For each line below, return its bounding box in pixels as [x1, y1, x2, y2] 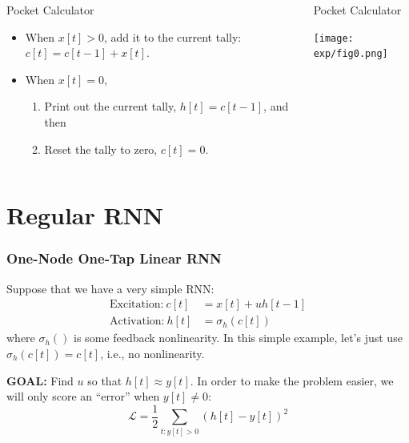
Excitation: [110, 299, 164, 311]
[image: [313, 32, 354, 44]
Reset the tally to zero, [44, 140, 158, 157]
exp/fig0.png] [313, 48, 388, 60]
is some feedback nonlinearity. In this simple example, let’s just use [74, 329, 403, 346]
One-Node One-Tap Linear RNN [6, 248, 222, 268]
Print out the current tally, [44, 98, 177, 115]
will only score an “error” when [6, 388, 160, 405]
